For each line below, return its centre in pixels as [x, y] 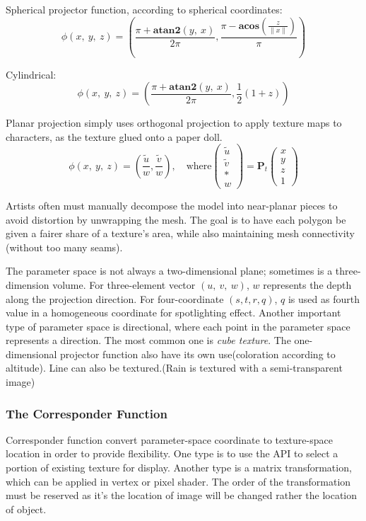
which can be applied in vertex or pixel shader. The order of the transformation [178, 481]
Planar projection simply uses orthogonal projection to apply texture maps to [174, 123]
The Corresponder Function [87, 413]
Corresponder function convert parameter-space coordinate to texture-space [169, 439]
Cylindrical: [31, 74]
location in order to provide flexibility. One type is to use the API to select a [172, 453]
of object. [26, 509]
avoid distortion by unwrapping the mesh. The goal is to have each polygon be [176, 219]
